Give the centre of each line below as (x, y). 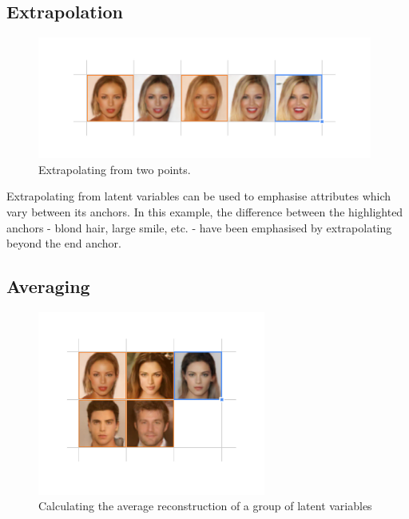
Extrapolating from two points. (115, 169)
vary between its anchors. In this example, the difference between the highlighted (205, 212)
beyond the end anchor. (64, 243)
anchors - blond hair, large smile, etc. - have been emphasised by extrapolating (199, 227)
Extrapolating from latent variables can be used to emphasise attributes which (199, 196)
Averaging (48, 286)
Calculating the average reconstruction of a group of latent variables (205, 506)
